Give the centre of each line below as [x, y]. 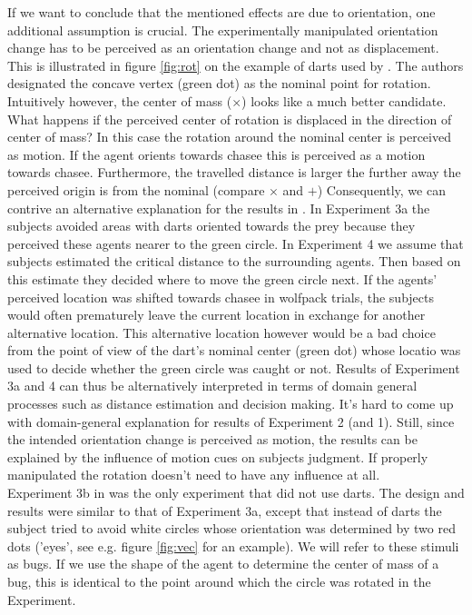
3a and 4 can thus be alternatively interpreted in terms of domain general [212, 386]
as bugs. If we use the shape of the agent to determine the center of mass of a [223, 564]
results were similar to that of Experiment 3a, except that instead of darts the [225, 510]
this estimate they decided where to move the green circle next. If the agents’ [222, 278]
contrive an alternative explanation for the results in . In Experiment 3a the [219, 208]
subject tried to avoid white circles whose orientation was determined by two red [231, 528]
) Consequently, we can [381, 189]
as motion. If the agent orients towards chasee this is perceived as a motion [216, 154]
